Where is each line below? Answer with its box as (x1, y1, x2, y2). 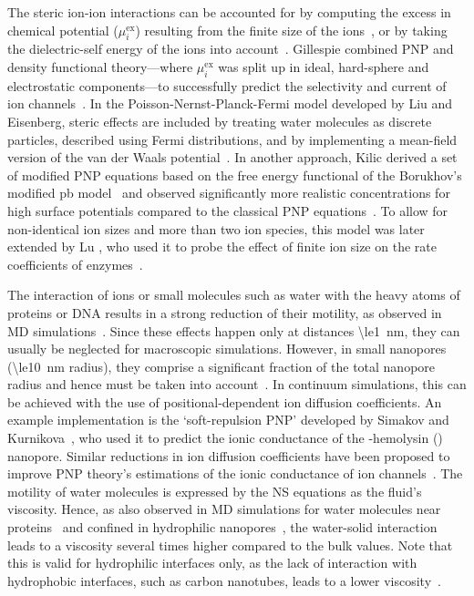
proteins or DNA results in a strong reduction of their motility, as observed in (7, 303, 442, 322)
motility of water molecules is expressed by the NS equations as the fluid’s (7, 481, 422, 500)
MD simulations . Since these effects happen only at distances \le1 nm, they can (7, 321, 460, 340)
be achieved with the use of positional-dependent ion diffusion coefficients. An (7, 392, 442, 411)
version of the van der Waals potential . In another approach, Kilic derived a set (7, 148, 458, 167)
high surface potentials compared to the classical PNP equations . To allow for (7, 200, 448, 220)
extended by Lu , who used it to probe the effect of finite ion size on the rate (7, 237, 437, 256)
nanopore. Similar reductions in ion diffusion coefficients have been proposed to (7, 446, 450, 465)
